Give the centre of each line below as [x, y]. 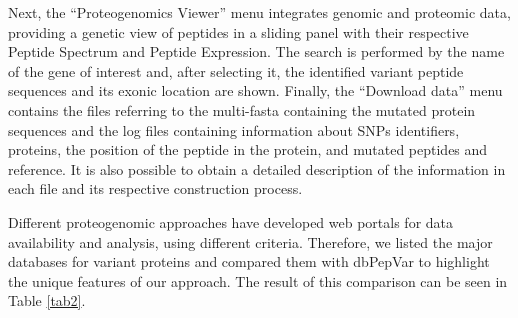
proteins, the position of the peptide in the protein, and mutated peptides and [248, 149]
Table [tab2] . [47, 300]
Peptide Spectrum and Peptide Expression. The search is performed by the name [256, 51]
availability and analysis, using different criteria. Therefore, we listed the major [250, 241]
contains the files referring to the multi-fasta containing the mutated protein [242, 109]
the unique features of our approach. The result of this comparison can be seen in [258, 280]
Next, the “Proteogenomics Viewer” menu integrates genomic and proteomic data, [259, 12]
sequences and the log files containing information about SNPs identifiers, [234, 129]
